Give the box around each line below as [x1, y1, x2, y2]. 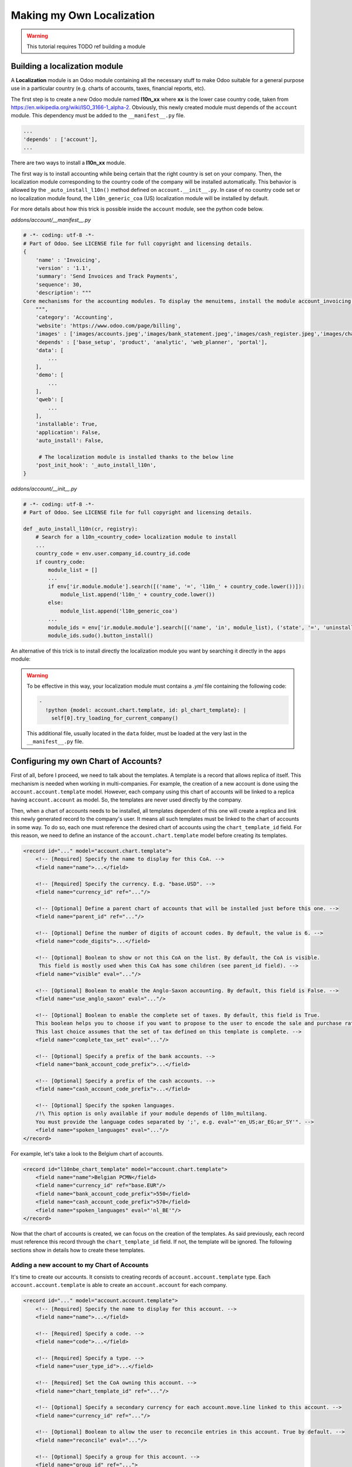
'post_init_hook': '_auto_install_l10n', [35, 462, 157, 469]
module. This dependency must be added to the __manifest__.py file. [11, 112, 185, 119]
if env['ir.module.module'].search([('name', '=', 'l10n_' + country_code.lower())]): [48, 583, 305, 590]
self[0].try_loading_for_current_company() [51, 715, 178, 721]
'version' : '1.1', [35, 265, 92, 272]
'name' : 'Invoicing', [35, 256, 101, 263]
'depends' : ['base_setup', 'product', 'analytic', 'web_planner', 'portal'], [35, 339, 268, 346]
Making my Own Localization [11, 9, 155, 22]
